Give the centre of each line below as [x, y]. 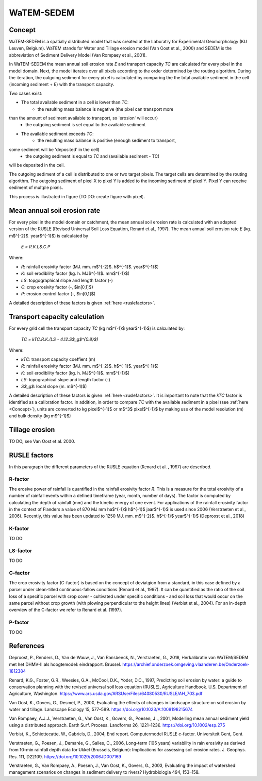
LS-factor [21, 551]
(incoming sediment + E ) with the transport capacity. [62, 85]
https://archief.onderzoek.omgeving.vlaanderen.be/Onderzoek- [186, 664]
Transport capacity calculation [57, 316]
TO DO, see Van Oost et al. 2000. [42, 441]
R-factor [19, 479]
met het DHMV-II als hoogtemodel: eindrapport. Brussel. [65, 664]
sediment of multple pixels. [36, 187]
